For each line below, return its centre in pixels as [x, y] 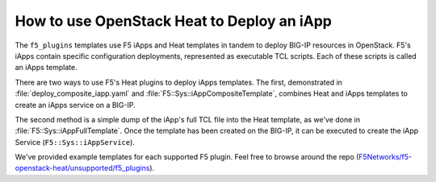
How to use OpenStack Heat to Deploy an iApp [174, 21]
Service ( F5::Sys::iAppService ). [75, 142]
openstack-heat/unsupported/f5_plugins [82, 168]
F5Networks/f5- [385, 157]
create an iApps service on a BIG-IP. [75, 105]
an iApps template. [46, 68]
